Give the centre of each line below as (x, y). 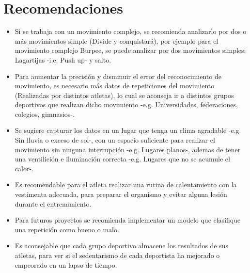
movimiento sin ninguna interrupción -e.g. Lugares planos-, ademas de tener (128, 149)
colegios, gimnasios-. (45, 114)
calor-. (24, 168)
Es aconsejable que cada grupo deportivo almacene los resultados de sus (122, 246)
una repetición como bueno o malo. (67, 229)
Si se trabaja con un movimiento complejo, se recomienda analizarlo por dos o (131, 31)
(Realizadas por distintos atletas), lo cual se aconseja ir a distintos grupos (124, 95)
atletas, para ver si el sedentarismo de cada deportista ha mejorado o (117, 255)
